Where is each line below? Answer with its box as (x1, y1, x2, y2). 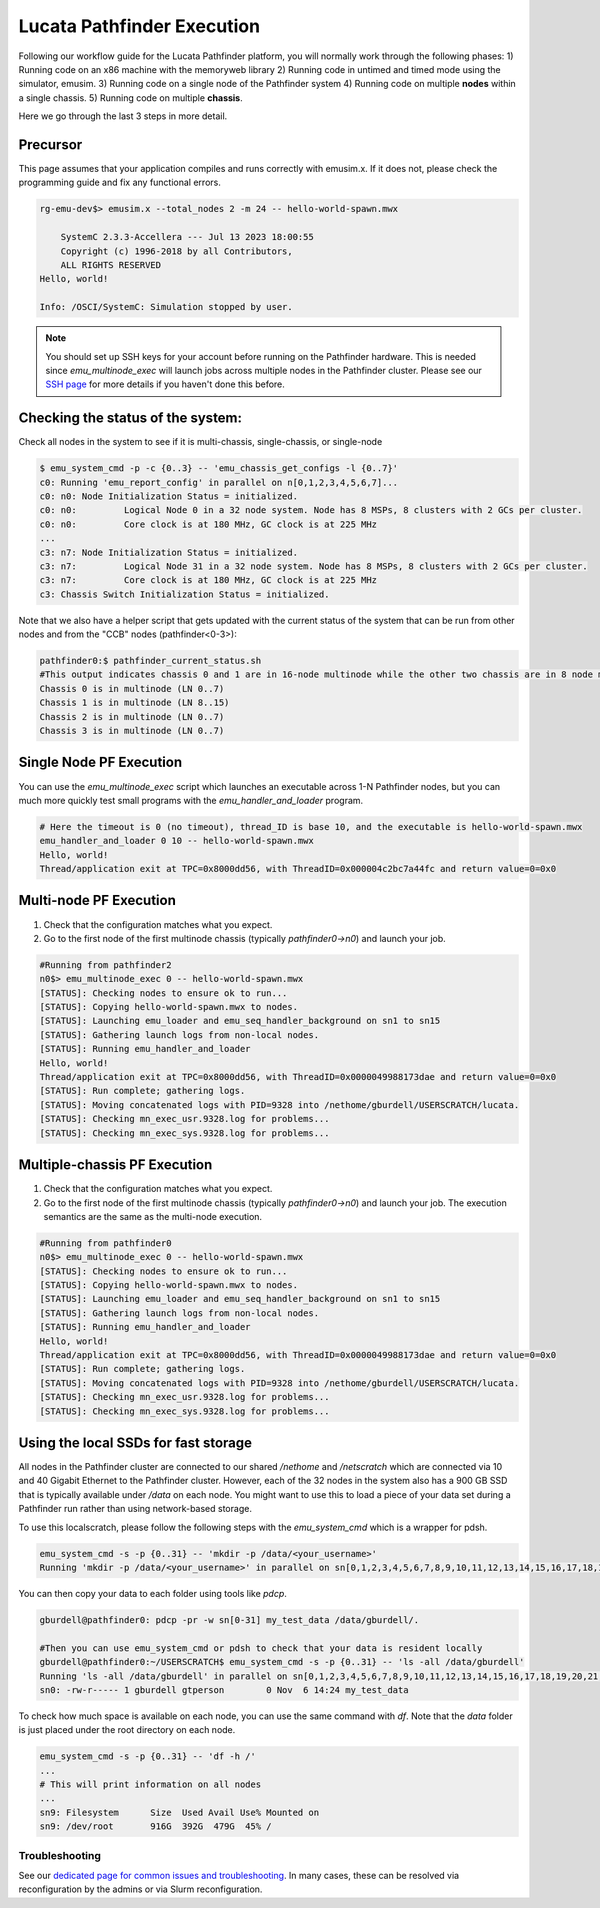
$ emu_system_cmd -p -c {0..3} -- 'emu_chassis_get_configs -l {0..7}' (39, 463, 399, 474)
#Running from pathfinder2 (39, 959, 172, 970)
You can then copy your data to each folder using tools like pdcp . (18, 1587, 287, 1599)
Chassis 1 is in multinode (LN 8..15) (39, 697, 230, 709)
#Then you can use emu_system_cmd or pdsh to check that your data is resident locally (39, 1642, 483, 1654)
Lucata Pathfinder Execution (18, 15, 260, 37)
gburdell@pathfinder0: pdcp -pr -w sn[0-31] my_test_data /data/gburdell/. (39, 1614, 420, 1625)
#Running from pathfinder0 (39, 1237, 172, 1249)
